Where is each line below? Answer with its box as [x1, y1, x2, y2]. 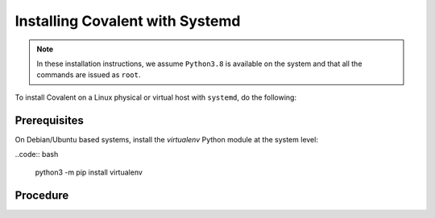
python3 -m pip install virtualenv [35, 167, 143, 177]
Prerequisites [14, 113, 84, 127]
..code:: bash [14, 150, 59, 159]
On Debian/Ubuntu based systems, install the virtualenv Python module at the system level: [14, 134, 318, 144]
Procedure [14, 189, 69, 203]
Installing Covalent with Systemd [14, 12, 241, 30]
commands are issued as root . [36, 70, 141, 80]
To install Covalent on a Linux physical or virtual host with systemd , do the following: [14, 93, 297, 102]
